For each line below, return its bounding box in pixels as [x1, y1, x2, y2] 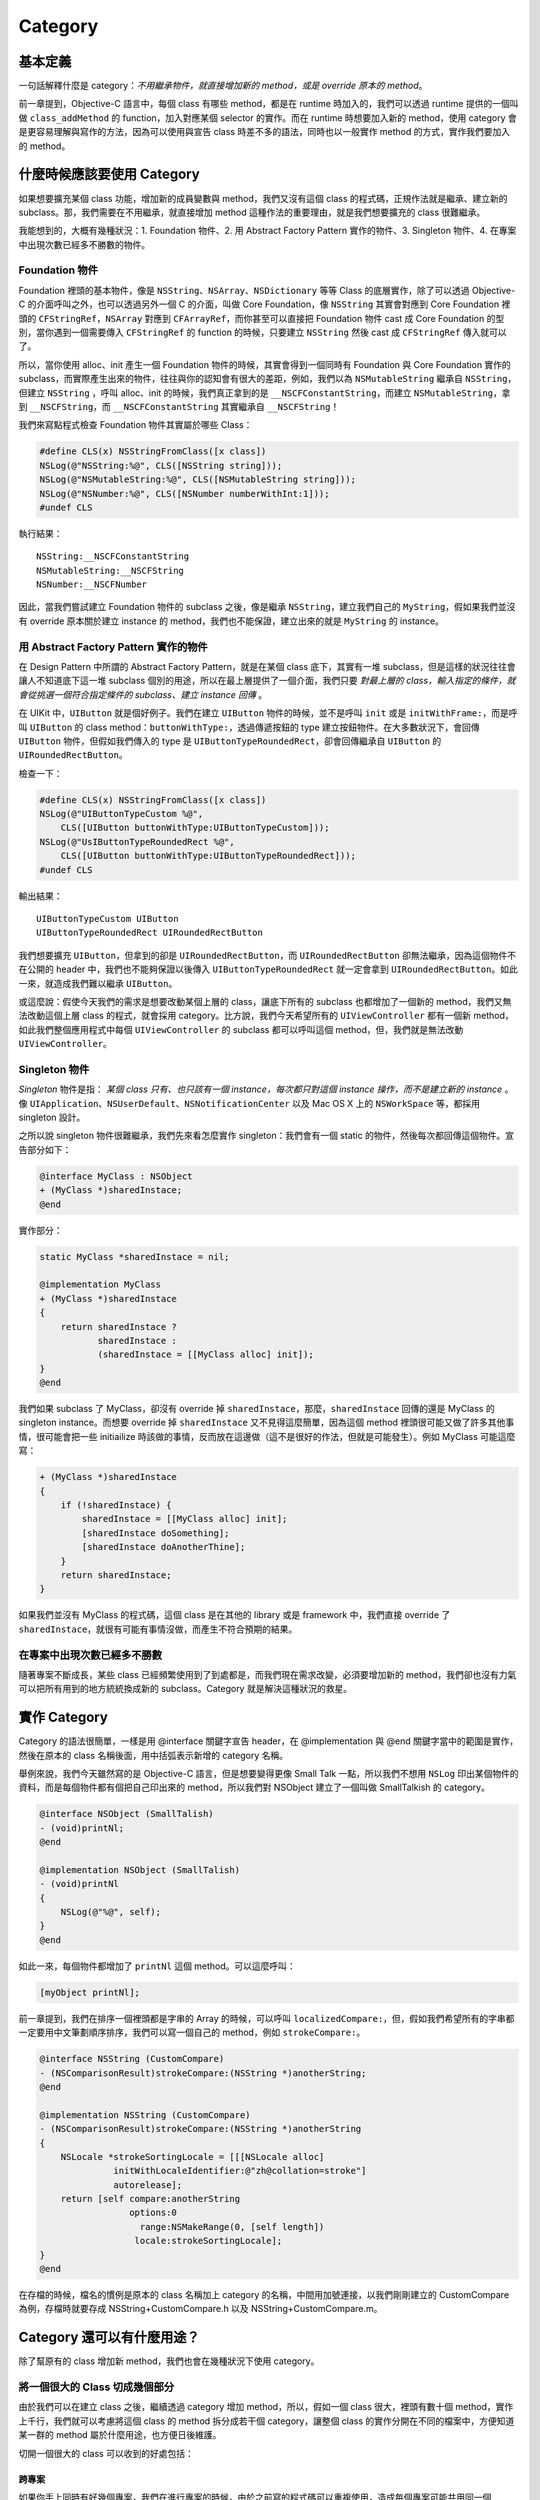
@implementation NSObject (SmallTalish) [39, 1864, 240, 1875]
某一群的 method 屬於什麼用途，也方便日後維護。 [18, 2429, 222, 2441]
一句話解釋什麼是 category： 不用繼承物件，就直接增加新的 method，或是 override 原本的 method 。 [18, 80, 428, 92]
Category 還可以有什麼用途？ [18, 2329, 200, 2346]
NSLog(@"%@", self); [60, 1906, 162, 1918]
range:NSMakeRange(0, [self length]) [139, 2221, 325, 2232]
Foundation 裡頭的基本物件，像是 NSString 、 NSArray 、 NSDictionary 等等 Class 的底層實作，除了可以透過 [18, 284, 470, 296]
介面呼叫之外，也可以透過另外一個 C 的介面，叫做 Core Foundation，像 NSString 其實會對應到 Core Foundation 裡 [36, 298, 511, 310]
